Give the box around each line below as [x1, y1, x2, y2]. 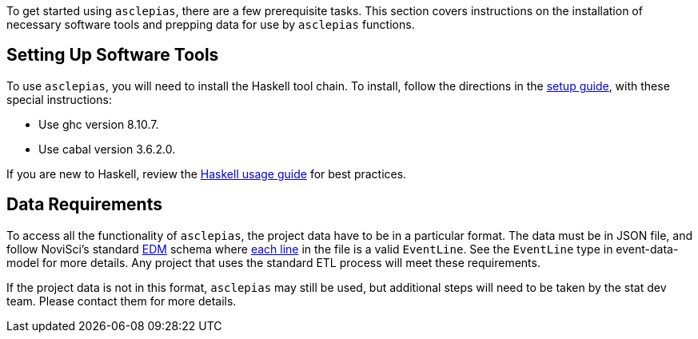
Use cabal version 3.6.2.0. [38, 142, 176, 156]
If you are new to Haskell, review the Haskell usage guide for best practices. [6, 166, 407, 181]
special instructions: [6, 92, 112, 106]
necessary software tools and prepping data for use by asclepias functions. [6, 18, 415, 31]
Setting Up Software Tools [6, 45, 219, 66]
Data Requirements [6, 194, 162, 215]
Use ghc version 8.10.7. [38, 117, 159, 131]
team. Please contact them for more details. [6, 293, 237, 308]
